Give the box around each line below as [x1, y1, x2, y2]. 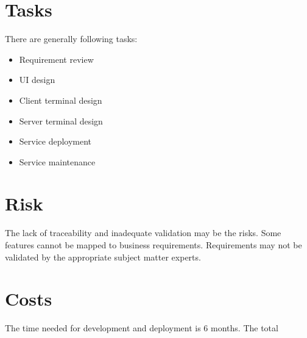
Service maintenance [19, 155, 96, 168]
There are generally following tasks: [5, 32, 138, 45]
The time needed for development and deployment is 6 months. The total [5, 322, 278, 334]
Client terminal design [19, 93, 102, 106]
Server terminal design [19, 114, 103, 127]
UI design [19, 73, 55, 86]
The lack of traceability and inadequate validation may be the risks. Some [5, 226, 281, 239]
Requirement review [19, 52, 94, 65]
